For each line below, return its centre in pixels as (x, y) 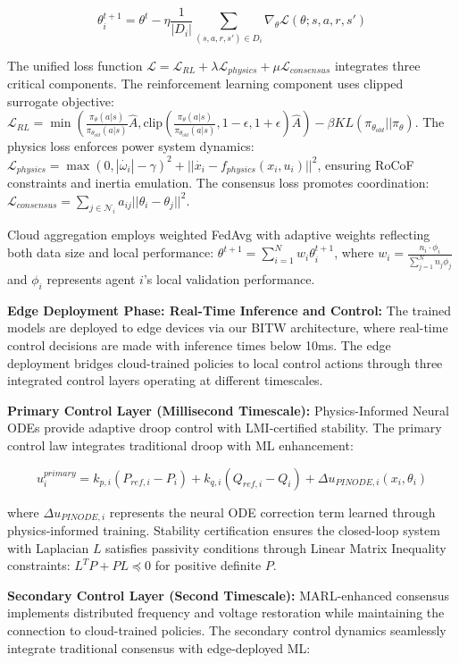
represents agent (91, 279)
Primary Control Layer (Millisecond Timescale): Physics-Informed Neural (228, 410)
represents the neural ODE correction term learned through (272, 512)
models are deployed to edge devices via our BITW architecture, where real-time (228, 327)
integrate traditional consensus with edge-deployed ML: (159, 647)
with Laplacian (48, 547)
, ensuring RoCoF (366, 164)
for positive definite (208, 565)
